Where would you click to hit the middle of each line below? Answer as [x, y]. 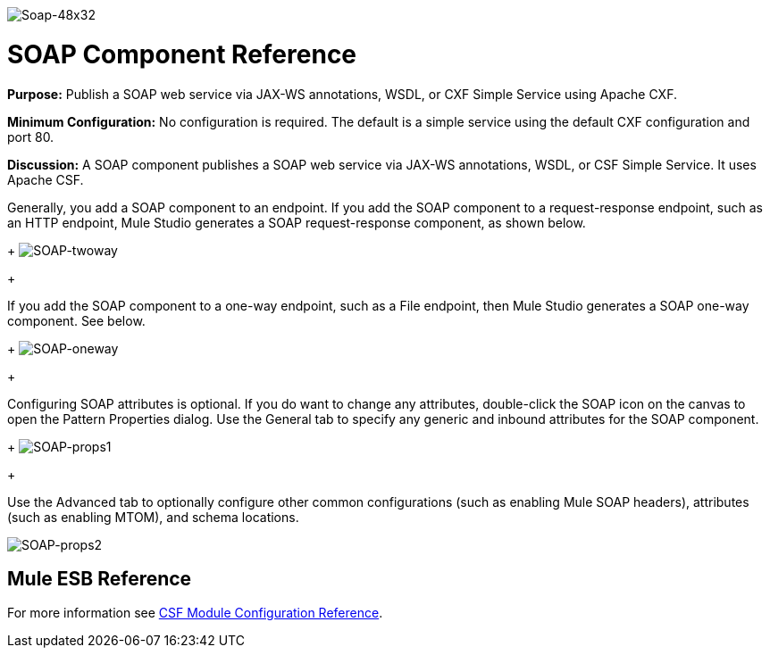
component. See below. [76, 320]
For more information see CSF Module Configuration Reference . [195, 613]
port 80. [31, 137]
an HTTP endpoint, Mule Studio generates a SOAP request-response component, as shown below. [297, 222]
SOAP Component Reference [182, 54]
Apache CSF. [46, 179]
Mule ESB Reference [100, 578]
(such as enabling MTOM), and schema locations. [153, 517]
